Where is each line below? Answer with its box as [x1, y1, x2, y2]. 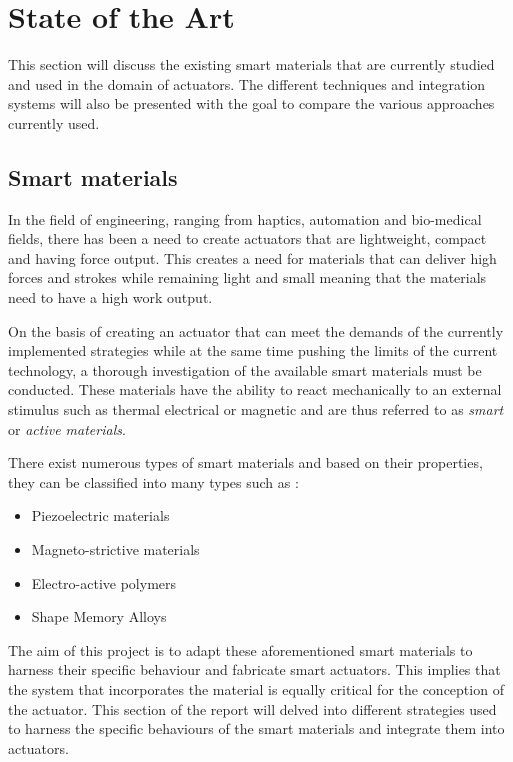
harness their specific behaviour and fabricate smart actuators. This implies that [8, 659, 501, 680]
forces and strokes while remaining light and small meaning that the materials [8, 267, 487, 288]
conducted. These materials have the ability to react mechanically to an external [8, 379, 502, 400]
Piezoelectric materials [31, 505, 170, 526]
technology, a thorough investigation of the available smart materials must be [8, 359, 482, 380]
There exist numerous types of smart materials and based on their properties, [8, 452, 483, 473]
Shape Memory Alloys [31, 606, 167, 627]
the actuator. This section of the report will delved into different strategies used [8, 698, 497, 719]
